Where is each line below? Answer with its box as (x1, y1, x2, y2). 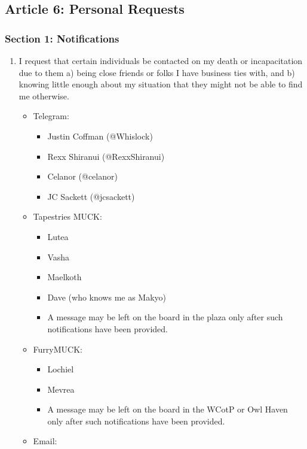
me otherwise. (19, 89, 69, 102)
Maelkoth (47, 271, 82, 283)
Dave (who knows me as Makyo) (47, 290, 167, 303)
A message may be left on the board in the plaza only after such (47, 311, 283, 323)
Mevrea (47, 383, 75, 395)
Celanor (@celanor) (47, 170, 118, 183)
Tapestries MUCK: (33, 210, 102, 223)
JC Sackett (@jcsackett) (47, 190, 135, 202)
